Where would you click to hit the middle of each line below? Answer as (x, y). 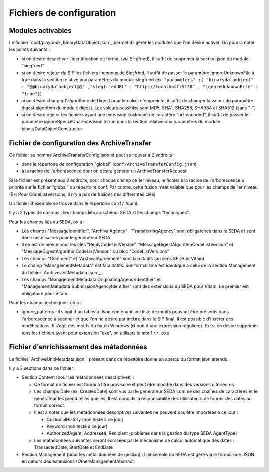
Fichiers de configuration (63, 13)
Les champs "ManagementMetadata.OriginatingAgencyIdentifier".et (91, 279)
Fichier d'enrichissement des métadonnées (78, 347)
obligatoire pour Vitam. (45, 293)
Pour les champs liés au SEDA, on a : (47, 222)
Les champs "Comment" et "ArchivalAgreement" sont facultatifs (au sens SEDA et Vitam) (113, 258)
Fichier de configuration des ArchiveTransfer (80, 143)
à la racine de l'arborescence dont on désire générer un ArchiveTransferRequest (104, 171)
